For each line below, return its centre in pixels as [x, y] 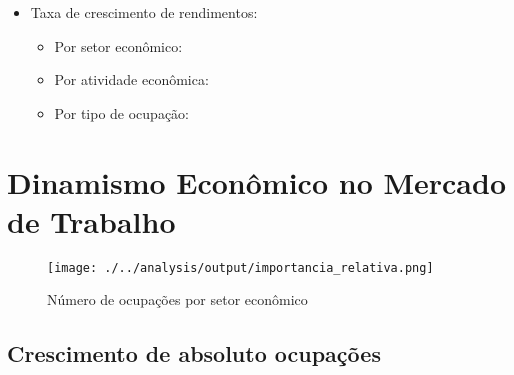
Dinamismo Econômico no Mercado [257, 181]
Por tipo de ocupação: [122, 112]
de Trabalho [91, 220]
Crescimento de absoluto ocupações [194, 353]
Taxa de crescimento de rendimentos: [144, 12]
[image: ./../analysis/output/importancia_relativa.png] [240, 267]
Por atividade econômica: [131, 79]
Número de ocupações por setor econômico [177, 299]
